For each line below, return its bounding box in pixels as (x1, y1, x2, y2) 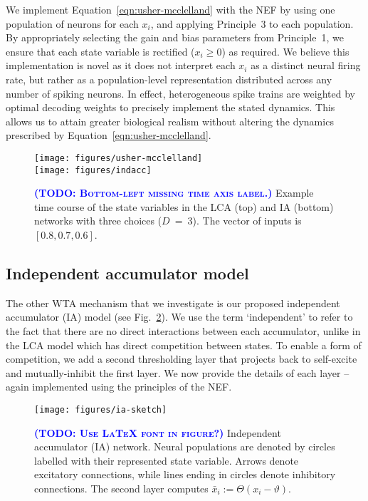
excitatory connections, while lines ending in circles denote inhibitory (34, 467, 336, 482)
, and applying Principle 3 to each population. (150, 16, 354, 31)
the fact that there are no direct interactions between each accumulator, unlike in (6, 324, 361, 339)
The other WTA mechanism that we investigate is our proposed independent (6, 295, 340, 310)
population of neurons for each (6, 16, 139, 31)
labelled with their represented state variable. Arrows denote (34, 453, 299, 468)
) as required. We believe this (221, 43, 349, 58)
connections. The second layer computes (34, 481, 209, 496)
